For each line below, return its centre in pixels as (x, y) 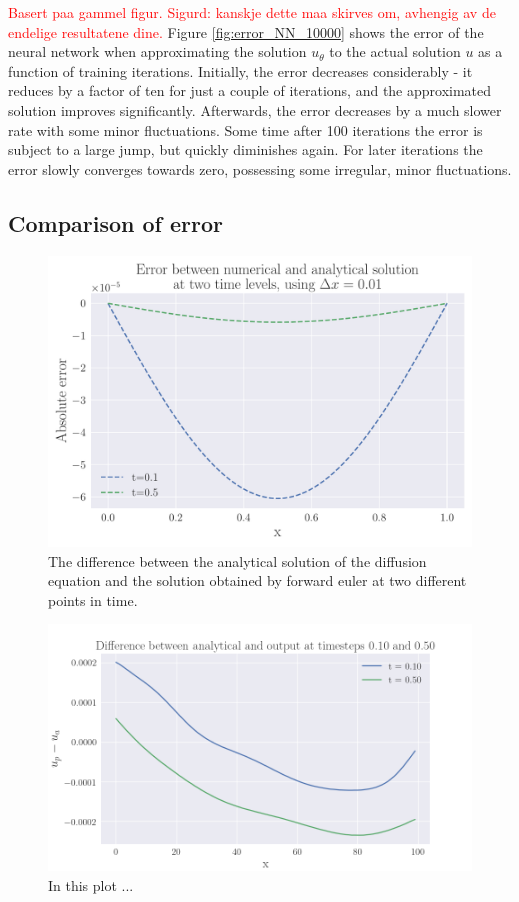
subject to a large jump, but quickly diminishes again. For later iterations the (245, 149)
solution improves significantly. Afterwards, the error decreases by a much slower (255, 109)
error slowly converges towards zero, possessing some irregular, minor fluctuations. (260, 168)
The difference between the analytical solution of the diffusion (237, 560)
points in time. (93, 599)
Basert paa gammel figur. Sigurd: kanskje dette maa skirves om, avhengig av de (252, 12)
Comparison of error (116, 222)
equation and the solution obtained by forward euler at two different (257, 580)
